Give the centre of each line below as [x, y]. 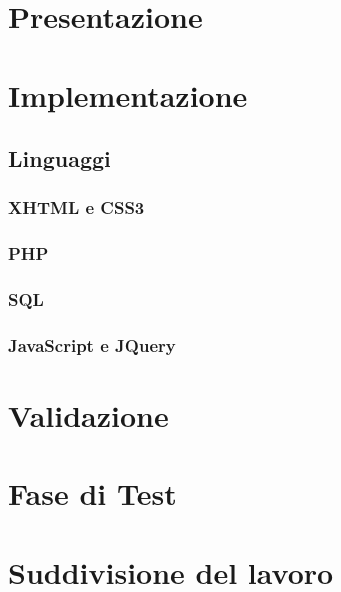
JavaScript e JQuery [92, 344]
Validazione [88, 415]
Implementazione [128, 94]
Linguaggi [59, 158]
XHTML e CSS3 [76, 207]
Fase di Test [92, 493]
